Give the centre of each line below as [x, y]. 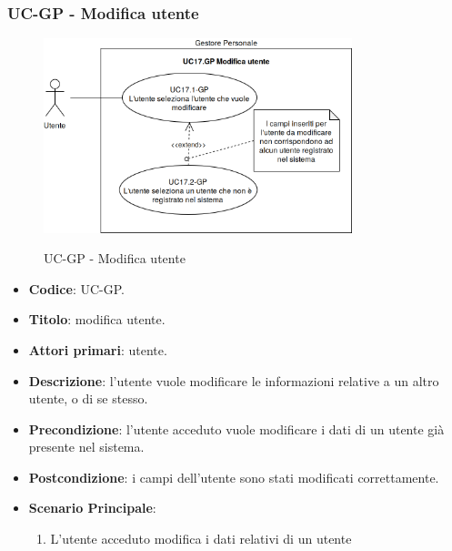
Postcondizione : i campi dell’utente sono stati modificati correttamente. [234, 477]
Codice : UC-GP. [76, 288]
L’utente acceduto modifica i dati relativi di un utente [201, 539]
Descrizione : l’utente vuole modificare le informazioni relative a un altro [234, 380]
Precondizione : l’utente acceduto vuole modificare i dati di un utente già [236, 429]
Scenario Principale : [92, 508]
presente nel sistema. [86, 447]
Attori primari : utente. [98, 349]
